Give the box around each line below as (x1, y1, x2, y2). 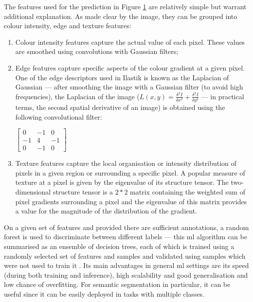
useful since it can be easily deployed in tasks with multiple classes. (4, 288, 205, 299)
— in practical (201, 91, 244, 101)
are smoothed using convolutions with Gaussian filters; (15, 46, 179, 56)
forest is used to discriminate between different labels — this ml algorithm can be (4, 231, 247, 242)
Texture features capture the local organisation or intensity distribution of (15, 158, 236, 168)
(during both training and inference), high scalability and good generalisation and (4, 269, 248, 280)
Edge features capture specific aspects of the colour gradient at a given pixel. (15, 62, 245, 72)
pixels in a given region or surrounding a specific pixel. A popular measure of (15, 167, 245, 178)
